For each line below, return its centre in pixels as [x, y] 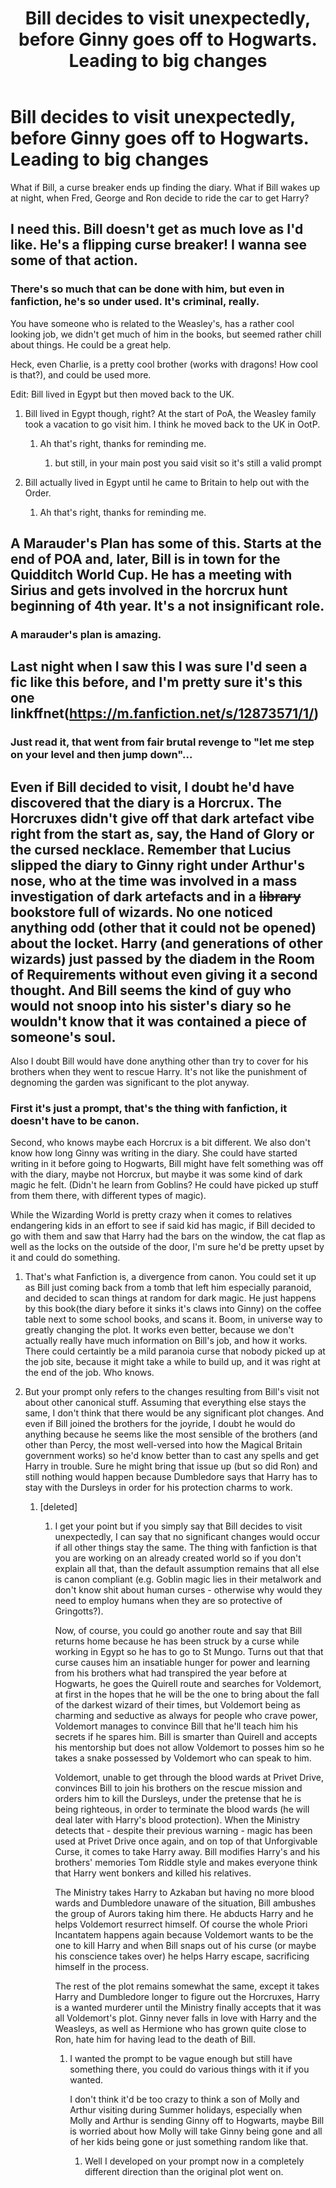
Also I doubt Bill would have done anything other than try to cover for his [159, 1061]
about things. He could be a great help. [91, 344]
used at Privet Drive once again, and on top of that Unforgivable [186, 1841]
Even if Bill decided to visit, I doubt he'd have [152, 787]
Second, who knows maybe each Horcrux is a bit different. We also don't [160, 1143]
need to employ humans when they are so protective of [168, 1601]
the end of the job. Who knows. [89, 1373]
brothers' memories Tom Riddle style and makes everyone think [186, 1863]
